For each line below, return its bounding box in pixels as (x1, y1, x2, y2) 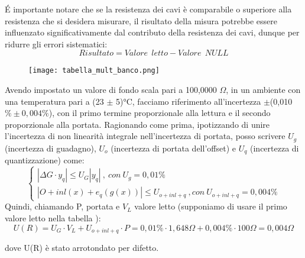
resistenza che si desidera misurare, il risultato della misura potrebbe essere (5, 14, 278, 27)
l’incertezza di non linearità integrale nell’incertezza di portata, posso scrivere (5, 130, 285, 142)
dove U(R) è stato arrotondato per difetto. (5, 241, 159, 254)
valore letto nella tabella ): (5, 212, 101, 224)
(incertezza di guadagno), (5, 141, 96, 154)
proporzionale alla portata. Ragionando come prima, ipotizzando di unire (5, 118, 270, 130)
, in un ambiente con (226, 83, 301, 96)
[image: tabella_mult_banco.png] (28, 66, 160, 75)
